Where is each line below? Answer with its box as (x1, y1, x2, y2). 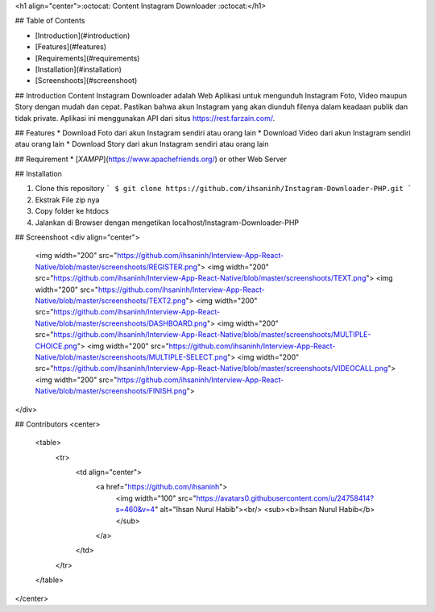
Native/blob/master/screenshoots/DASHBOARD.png (35, 318, 208, 328)
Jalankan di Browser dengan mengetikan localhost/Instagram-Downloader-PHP (35, 218, 300, 227)
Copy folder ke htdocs (35, 206, 109, 216)
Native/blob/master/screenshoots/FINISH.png (35, 386, 187, 396)
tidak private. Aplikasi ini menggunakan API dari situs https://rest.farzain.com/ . (14, 113, 275, 123)
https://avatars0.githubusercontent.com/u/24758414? (196, 493, 375, 503)
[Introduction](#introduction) (35, 31, 130, 40)
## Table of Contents (14, 16, 85, 26)
